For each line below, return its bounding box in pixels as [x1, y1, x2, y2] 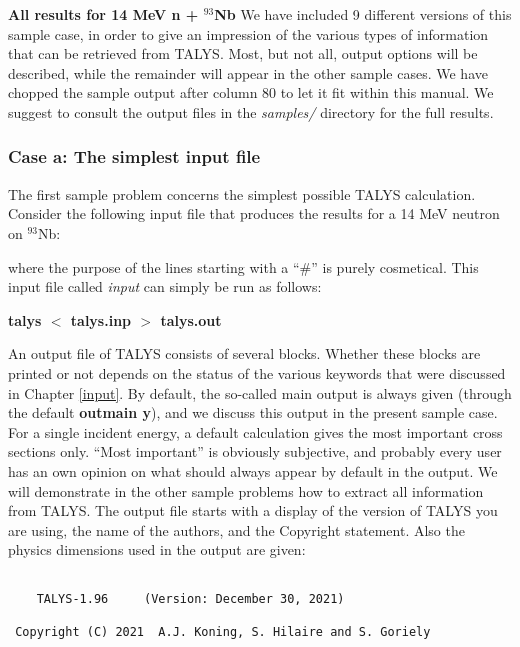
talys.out [160, 309, 222, 330]
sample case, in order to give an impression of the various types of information [8, 23, 489, 44]
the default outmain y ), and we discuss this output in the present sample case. [8, 402, 498, 423]
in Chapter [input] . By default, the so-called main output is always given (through [8, 382, 512, 403]
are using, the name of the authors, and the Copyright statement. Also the [8, 519, 465, 540]
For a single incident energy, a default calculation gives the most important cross [8, 421, 503, 442]
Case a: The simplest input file [8, 144, 261, 169]
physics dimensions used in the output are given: [8, 539, 306, 560]
